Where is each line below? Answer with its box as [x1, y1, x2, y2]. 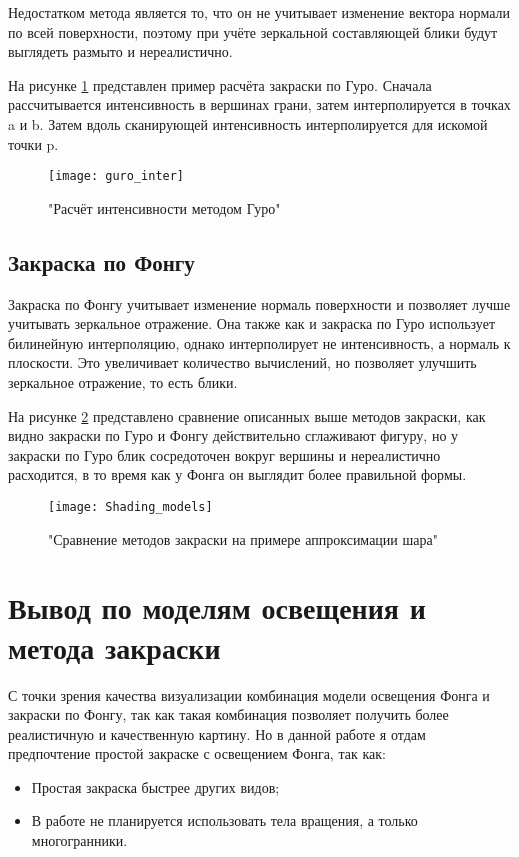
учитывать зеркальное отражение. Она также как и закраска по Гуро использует [8, 313, 496, 334]
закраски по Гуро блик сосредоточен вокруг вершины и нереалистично [8, 444, 441, 465]
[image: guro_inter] [48, 169, 185, 184]
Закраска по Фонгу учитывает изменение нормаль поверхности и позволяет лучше [8, 293, 511, 314]
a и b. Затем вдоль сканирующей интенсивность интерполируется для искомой [8, 113, 488, 134]
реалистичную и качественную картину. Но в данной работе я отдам [8, 723, 426, 744]
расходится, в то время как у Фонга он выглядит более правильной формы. [8, 464, 467, 485]
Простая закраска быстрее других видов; [31, 776, 280, 797]
